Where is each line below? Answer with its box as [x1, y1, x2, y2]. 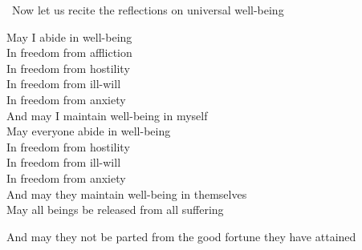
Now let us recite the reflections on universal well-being [11, 2, 284, 18]
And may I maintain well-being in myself [6, 107, 208, 123]
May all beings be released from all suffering [6, 201, 224, 218]
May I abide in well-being [6, 28, 132, 45]
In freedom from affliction [6, 44, 132, 61]
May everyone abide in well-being [6, 123, 171, 139]
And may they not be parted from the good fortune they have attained [6, 228, 356, 244]
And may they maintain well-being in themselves [6, 185, 247, 202]
